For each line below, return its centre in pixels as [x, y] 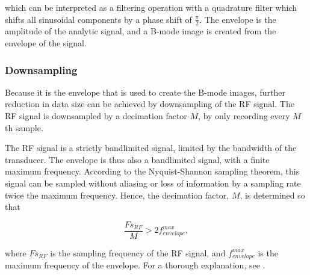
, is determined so [272, 195]
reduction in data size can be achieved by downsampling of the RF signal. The [150, 104]
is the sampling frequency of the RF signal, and [138, 252]
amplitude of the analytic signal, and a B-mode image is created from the [141, 31]
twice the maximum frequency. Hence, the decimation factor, [117, 195]
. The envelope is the [238, 19]
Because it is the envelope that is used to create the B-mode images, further [145, 92]
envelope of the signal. [46, 43]
